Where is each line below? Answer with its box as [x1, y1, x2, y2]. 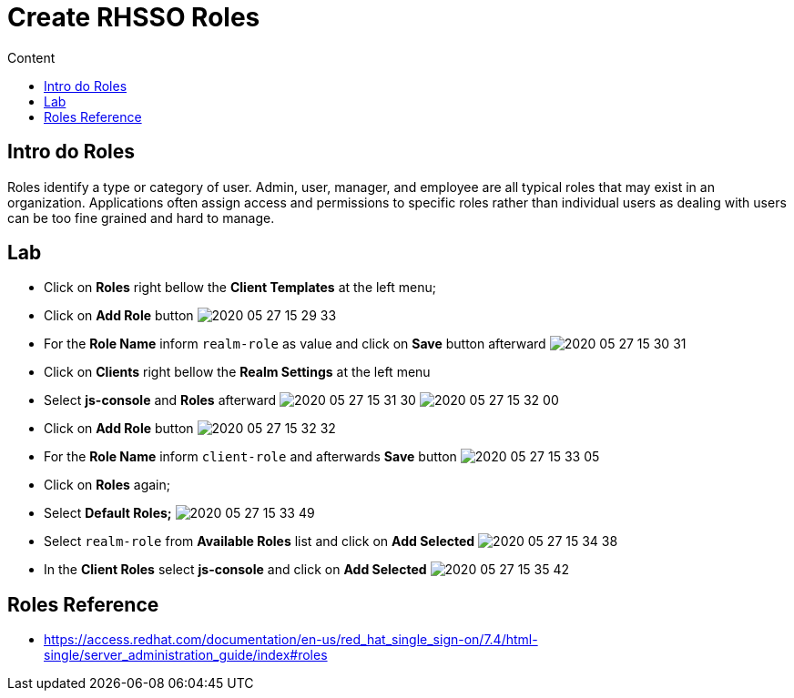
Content [7, 49, 56, 66]
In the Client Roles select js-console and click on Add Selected [44, 561, 427, 578]
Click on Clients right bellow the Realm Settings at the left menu [44, 364, 431, 380]
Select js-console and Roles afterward [44, 392, 277, 409]
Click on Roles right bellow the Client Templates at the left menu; [44, 279, 436, 296]
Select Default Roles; [44, 505, 172, 521]
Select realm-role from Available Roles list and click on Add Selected [44, 533, 475, 550]
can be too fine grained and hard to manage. [7, 209, 275, 226]
